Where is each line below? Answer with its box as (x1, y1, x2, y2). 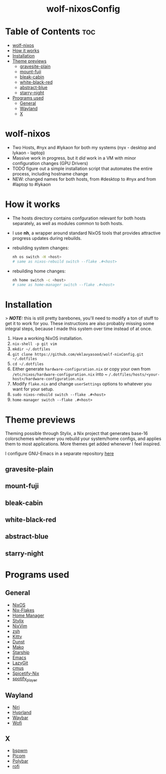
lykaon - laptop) (12, 150, 45, 156)
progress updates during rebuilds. (12, 235, 82, 241)
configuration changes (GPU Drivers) (12, 161, 88, 166)
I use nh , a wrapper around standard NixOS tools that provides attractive (12, 230, 161, 236)
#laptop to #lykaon (12, 181, 51, 187)
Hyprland (12, 710, 32, 716)
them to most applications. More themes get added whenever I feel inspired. (5, 441, 161, 447)
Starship (12, 649, 30, 655)
